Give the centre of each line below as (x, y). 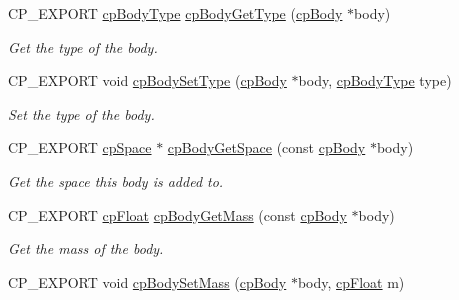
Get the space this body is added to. (116, 180)
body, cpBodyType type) (375, 80)
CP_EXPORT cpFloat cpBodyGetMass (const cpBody (177, 214)
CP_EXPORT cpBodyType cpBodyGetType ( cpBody (175, 13)
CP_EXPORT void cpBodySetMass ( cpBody (147, 281)
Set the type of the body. (81, 113)
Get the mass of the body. (86, 248)
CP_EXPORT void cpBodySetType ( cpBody (147, 80)
